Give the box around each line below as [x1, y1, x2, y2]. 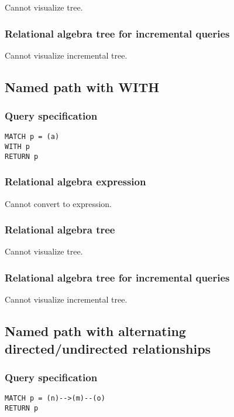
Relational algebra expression [5, 174, 146, 189]
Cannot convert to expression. [5, 197, 112, 209]
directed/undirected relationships [5, 339, 211, 357]
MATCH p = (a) [5, 133, 60, 141]
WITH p [5, 143, 30, 151]
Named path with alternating [5, 322, 186, 340]
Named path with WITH [5, 77, 160, 96]
